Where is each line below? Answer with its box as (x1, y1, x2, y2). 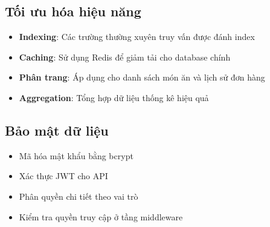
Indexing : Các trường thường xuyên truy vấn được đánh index (19, 30, 255, 43)
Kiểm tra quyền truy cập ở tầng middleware (19, 210, 183, 223)
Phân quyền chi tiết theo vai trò (19, 189, 138, 202)
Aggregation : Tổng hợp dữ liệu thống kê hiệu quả (19, 91, 209, 104)
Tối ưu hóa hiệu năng (5, 2, 141, 21)
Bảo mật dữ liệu (5, 120, 109, 139)
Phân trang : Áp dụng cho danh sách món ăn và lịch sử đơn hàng (19, 71, 265, 84)
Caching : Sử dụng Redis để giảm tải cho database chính (19, 50, 231, 63)
